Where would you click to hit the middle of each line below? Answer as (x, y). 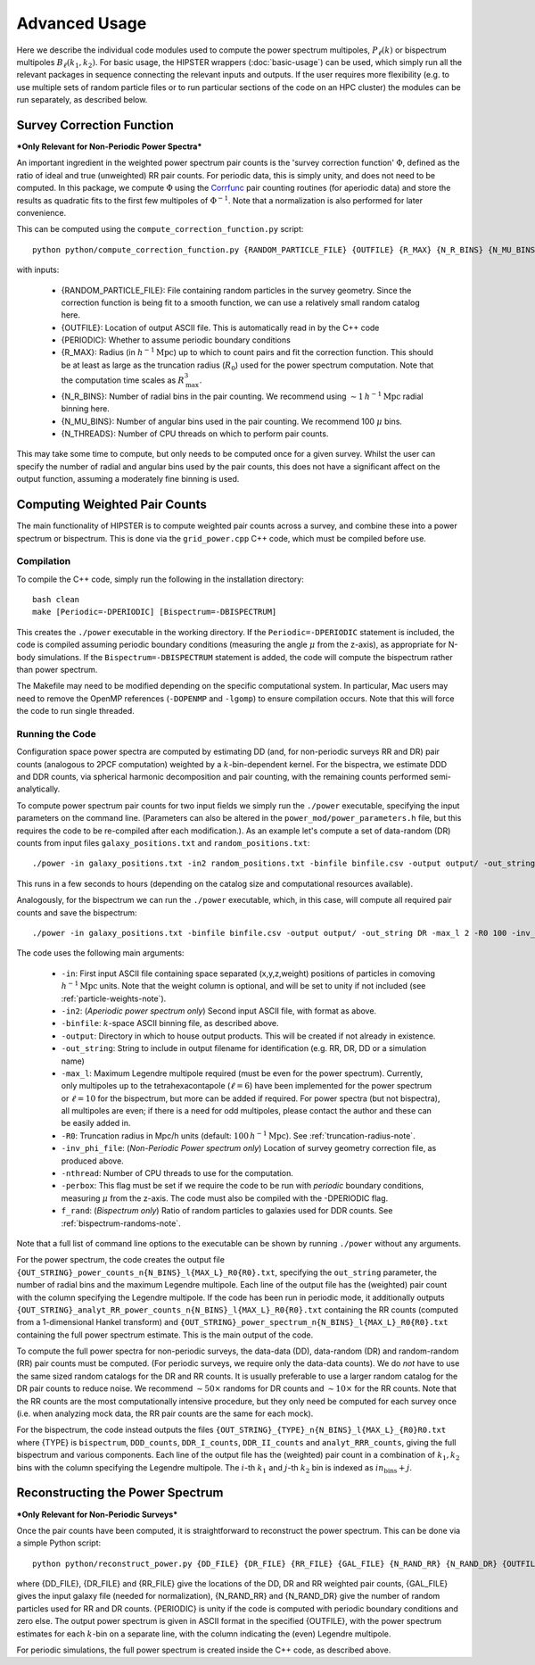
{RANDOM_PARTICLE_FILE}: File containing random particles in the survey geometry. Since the (236, 290)
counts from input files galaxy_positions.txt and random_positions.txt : (163, 843)
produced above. (92, 1161)
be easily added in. (96, 1123)
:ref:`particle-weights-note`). (114, 998)
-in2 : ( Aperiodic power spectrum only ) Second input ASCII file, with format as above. (219, 1011)
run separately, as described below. (82, 100)
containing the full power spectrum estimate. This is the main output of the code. (165, 1335)
